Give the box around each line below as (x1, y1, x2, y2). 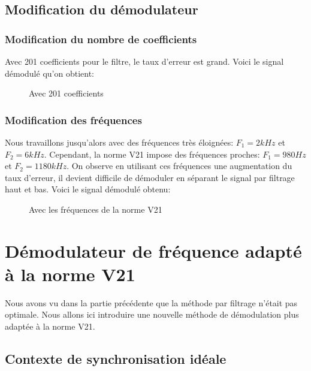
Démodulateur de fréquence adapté (5, 238, 302, 263)
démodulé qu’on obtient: (5, 67, 94, 79)
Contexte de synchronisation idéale (5, 349, 227, 368)
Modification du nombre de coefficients (5, 31, 197, 46)
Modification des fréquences (5, 112, 142, 127)
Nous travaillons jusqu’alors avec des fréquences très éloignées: (5, 136, 234, 148)
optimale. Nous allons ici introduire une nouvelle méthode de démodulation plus (5, 308, 299, 321)
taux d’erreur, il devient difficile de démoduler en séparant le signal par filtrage (5, 171, 295, 183)
